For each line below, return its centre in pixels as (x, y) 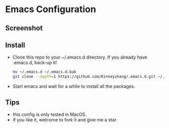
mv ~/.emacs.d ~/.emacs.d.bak (45, 72)
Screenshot (24, 28)
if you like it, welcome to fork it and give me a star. (65, 119)
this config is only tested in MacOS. (50, 114)
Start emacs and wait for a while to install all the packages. (74, 87)
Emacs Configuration (51, 9)
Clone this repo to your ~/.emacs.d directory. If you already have (80, 57)
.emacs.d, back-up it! (35, 63)
